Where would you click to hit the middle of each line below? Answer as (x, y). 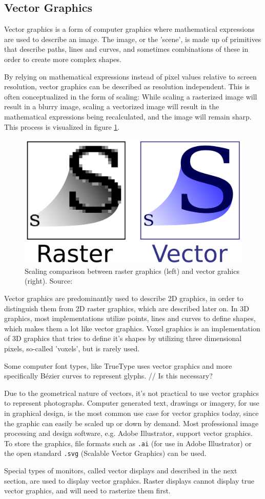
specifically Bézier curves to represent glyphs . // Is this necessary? (108, 376)
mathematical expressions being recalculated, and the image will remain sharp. (128, 116)
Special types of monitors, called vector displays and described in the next (121, 470)
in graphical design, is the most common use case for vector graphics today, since (131, 413)
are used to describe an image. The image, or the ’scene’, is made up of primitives (133, 39)
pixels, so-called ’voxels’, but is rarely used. (72, 348)
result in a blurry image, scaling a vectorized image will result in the (112, 106)
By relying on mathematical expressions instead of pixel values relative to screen (130, 76)
